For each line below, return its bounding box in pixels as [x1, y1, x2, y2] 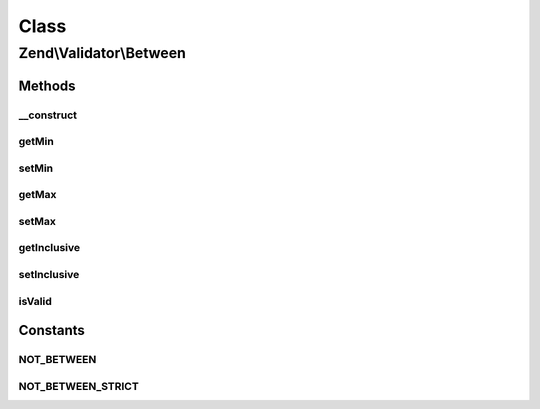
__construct [18, 108, 78, 122]
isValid [18, 294, 52, 308]
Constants [18, 322, 85, 339]
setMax [18, 214, 57, 228]
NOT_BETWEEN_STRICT [18, 379, 139, 393]
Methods [18, 77, 76, 94]
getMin [18, 135, 54, 149]
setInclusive [18, 267, 80, 281]
